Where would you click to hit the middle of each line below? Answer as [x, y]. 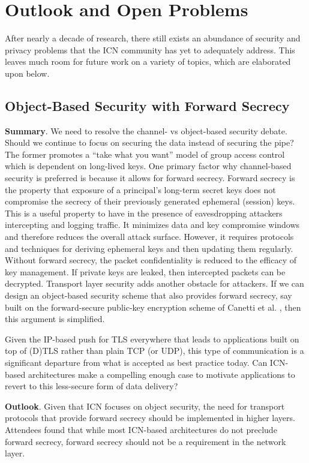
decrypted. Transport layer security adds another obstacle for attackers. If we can [154, 283]
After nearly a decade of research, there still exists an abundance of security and [153, 38]
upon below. [27, 73]
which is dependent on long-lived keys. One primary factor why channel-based [148, 166]
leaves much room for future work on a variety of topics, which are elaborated [148, 61]
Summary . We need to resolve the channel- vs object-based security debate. [146, 130]
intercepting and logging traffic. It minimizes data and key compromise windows [152, 225]
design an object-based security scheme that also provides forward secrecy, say [148, 295]
